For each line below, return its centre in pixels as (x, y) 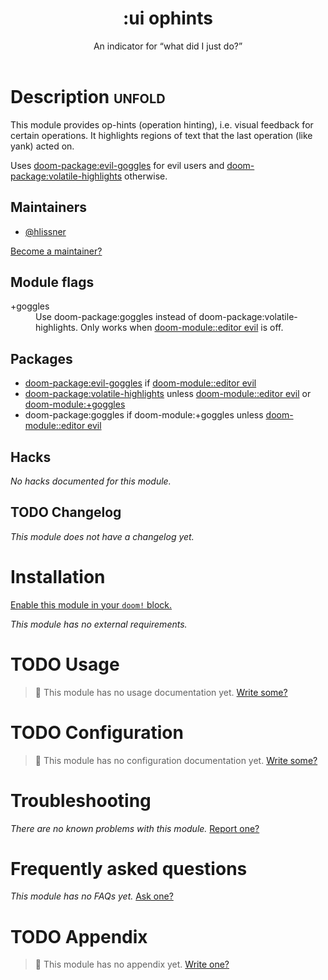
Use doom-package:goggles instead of (116, 317)
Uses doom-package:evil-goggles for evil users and (117, 165)
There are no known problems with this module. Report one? (135, 828)
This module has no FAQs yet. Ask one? (92, 896)
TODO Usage (65, 664)
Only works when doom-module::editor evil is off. (181, 328)
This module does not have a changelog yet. (102, 536)
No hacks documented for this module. (91, 481)
